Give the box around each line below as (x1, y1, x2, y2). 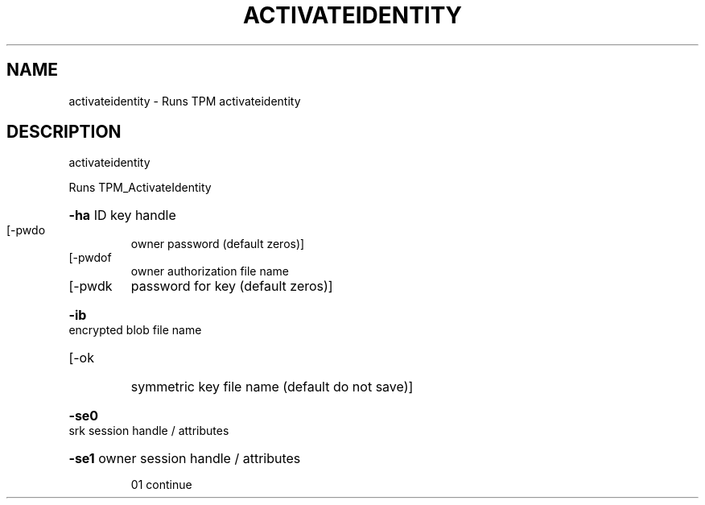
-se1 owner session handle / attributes (68, 450, 301, 467)
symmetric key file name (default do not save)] (130, 379, 414, 395)
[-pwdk (68, 278, 113, 295)
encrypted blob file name (68, 323, 202, 337)
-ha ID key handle (68, 207, 176, 224)
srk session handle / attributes (68, 424, 229, 438)
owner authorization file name (130, 264, 290, 279)
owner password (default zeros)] (130, 237, 305, 251)
